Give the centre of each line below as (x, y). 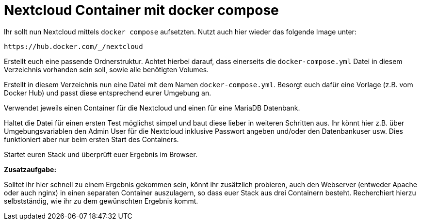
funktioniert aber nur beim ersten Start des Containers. (91, 139)
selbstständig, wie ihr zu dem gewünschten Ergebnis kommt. (101, 201)
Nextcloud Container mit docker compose (141, 10)
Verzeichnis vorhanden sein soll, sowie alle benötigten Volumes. (106, 69)
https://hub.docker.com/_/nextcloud (73, 46)
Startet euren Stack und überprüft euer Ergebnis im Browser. (101, 154)
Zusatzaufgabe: (30, 169)
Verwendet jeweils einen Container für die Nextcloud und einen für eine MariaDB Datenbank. (152, 108)
